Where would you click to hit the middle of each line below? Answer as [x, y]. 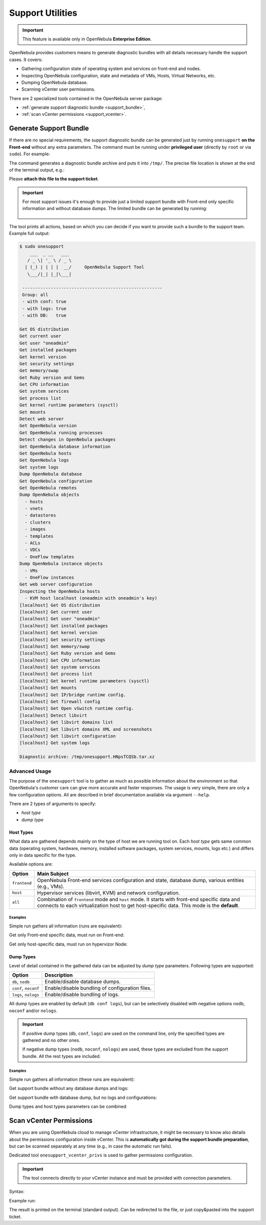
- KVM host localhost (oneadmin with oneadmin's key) [91, 598]
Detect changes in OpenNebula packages [67, 440]
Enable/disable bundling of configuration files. [98, 988]
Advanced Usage [30, 771]
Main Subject [53, 874]
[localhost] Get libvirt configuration [67, 736]
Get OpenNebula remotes [48, 488]
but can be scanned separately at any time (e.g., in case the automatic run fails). [91, 1146]
